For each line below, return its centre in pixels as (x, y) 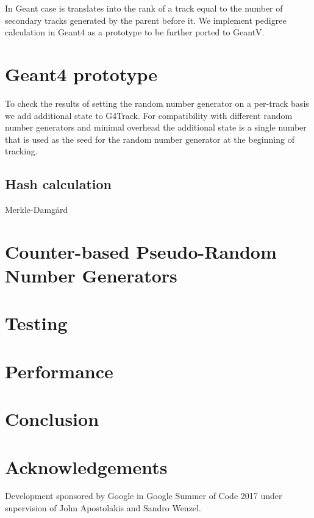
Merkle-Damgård (37, 210)
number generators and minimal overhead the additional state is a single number (156, 127)
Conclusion (52, 419)
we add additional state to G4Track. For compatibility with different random (149, 115)
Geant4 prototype (81, 74)
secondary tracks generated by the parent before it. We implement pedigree (146, 20)
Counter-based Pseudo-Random (141, 251)
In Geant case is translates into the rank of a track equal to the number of (144, 8)
